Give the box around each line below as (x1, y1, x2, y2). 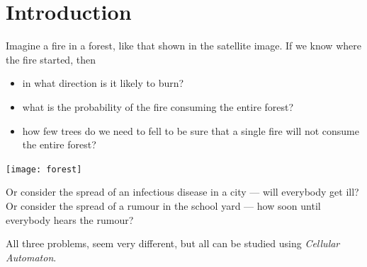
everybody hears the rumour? (6, 212, 134, 227)
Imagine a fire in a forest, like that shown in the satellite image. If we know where (6, 38, 361, 53)
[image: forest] (6, 164, 82, 174)
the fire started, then (6, 52, 96, 66)
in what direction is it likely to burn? (22, 76, 184, 90)
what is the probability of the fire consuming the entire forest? (22, 99, 294, 114)
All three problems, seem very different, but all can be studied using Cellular (6, 236, 340, 251)
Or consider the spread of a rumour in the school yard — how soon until (6, 198, 321, 213)
